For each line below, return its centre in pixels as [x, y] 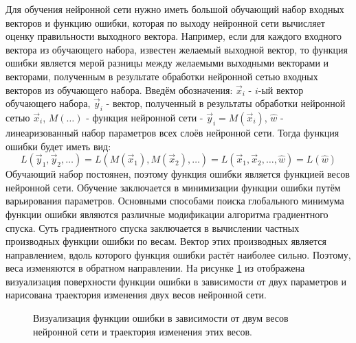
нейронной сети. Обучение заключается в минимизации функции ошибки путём [173, 187]
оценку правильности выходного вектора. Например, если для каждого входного [174, 36]
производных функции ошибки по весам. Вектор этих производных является [166, 241]
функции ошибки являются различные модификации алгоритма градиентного [167, 214]
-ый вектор [281, 90]
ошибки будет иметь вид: [58, 146]
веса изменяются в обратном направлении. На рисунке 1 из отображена [155, 268]
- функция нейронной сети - [145, 117]
